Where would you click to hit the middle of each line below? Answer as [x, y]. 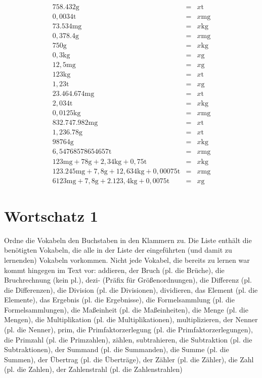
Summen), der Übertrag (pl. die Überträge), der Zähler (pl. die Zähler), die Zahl [129, 359]
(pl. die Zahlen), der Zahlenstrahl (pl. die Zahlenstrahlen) [93, 369]
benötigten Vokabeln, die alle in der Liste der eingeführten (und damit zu [118, 250]
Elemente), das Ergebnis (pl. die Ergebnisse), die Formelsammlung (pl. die [119, 300]
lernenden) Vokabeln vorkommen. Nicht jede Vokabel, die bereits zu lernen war [127, 260]
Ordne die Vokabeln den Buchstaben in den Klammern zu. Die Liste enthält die [128, 240]
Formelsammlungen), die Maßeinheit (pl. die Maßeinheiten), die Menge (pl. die [126, 309]
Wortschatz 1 [51, 215]
